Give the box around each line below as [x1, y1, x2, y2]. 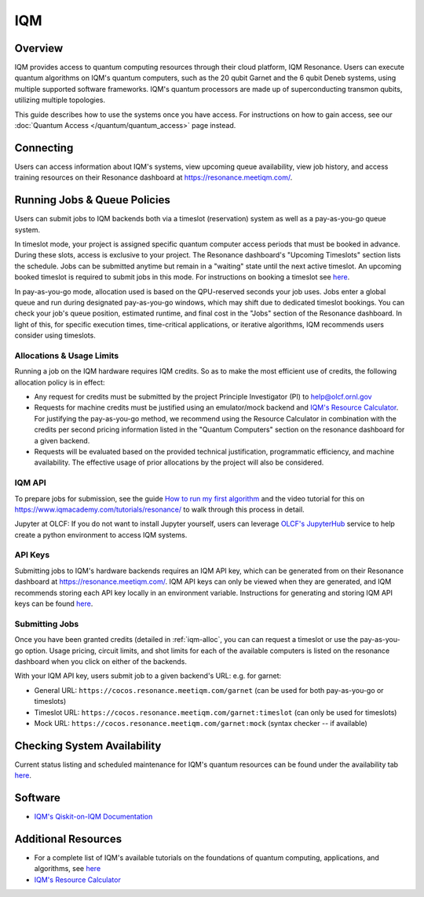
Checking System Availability [14, 738, 162, 753]
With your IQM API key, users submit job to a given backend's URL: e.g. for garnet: [14, 671, 282, 680]
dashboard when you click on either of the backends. [14, 656, 188, 666]
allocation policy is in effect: [14, 377, 105, 387]
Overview [14, 42, 64, 55]
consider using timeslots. [14, 330, 96, 341]
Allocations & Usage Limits [14, 350, 119, 361]
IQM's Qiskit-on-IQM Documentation [34, 812, 153, 822]
